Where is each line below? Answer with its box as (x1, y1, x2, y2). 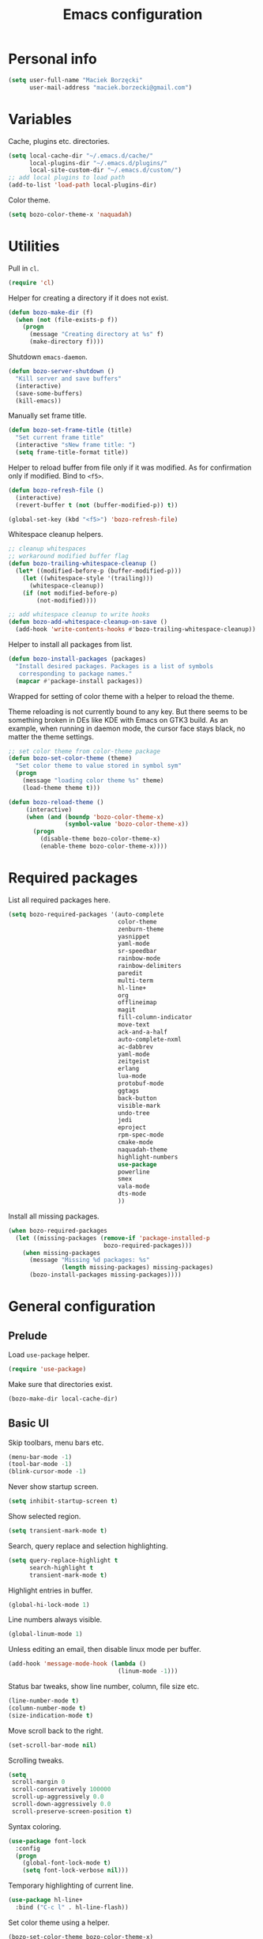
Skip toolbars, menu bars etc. (8, 1438, 104, 1447)
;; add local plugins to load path (8, 174, 126, 182)
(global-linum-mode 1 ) (8, 1631, 83, 1639)
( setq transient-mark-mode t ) (8, 1527, 108, 1535)
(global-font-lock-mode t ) (22, 1859, 111, 1867)
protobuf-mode (117, 1079, 164, 1087)
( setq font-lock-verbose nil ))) (22, 1866, 129, 1875)
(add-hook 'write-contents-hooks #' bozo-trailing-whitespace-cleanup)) (15, 626, 257, 633)
